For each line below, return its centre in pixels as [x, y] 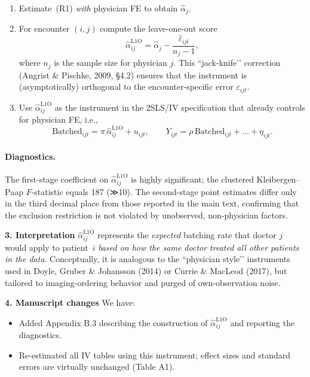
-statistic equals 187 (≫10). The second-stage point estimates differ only [164, 191]
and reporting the [263, 322]
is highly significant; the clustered [192, 179]
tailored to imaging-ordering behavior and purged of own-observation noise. [143, 282]
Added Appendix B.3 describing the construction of [113, 322]
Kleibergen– [278, 179]
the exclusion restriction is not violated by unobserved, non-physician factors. [146, 215]
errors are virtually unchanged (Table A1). [97, 367]
